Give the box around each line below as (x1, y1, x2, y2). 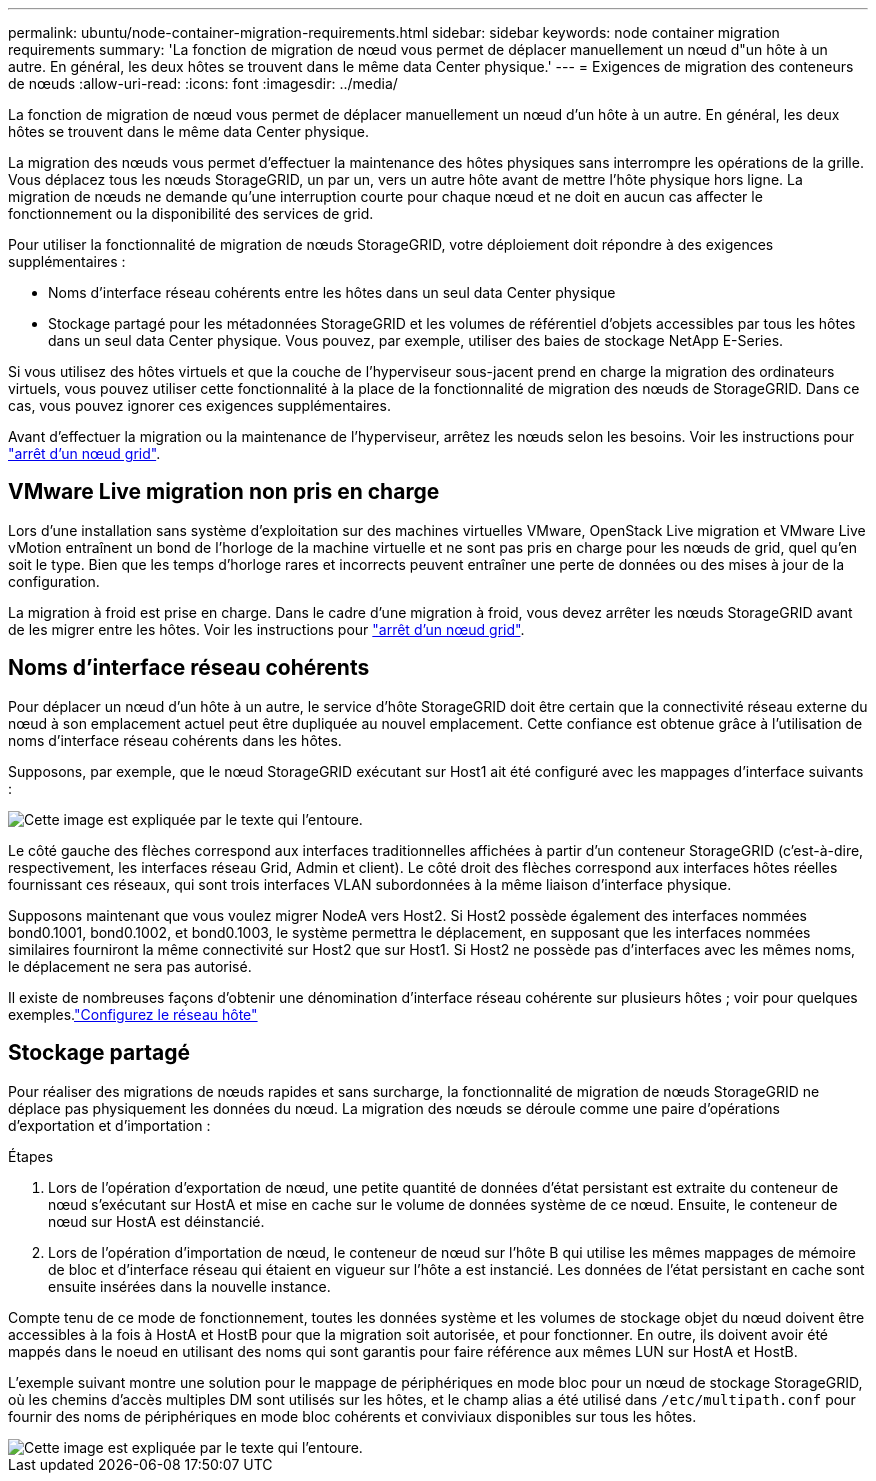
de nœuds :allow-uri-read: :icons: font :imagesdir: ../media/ (8, 75, 398, 92)
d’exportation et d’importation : (8, 1116, 211, 1134)
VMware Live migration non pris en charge (8, 479, 440, 505)
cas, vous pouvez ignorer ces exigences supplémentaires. (8, 397, 391, 414)
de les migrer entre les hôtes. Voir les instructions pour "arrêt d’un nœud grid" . (8, 620, 525, 638)
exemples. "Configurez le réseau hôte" (8, 1005, 258, 1023)
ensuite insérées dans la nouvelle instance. (48, 1277, 331, 1295)
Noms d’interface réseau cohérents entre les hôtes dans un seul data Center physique (48, 284, 616, 301)
